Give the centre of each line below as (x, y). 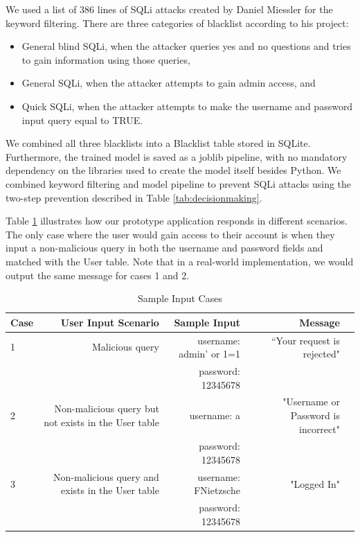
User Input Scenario (110, 322)
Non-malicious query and (106, 476)
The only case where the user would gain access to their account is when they (170, 234)
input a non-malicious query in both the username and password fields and (164, 248)
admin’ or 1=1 (209, 354)
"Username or (311, 402)
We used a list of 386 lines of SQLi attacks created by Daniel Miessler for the (169, 9)
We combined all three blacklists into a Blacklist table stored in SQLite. (158, 143)
